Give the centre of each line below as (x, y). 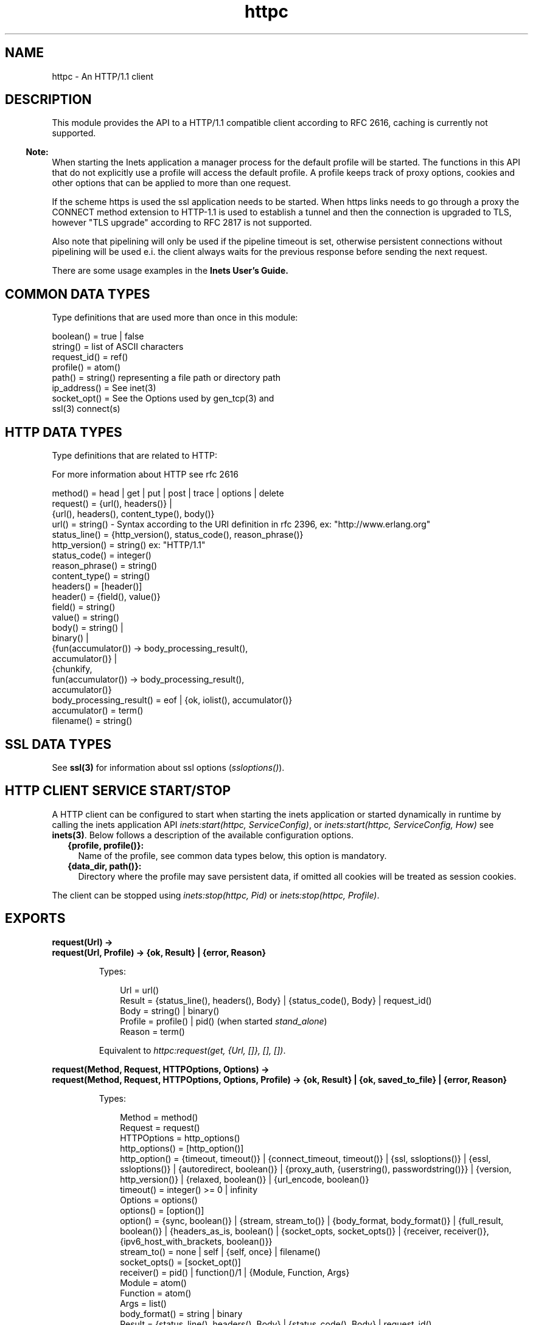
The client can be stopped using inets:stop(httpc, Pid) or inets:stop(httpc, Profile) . (216, 895)
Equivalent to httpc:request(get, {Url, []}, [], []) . (192, 1050)
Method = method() (159, 1117)
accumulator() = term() (98, 711)
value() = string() (86, 617)
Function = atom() (156, 1293)
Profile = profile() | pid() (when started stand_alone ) (224, 1021)
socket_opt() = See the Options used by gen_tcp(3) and (163, 398)
